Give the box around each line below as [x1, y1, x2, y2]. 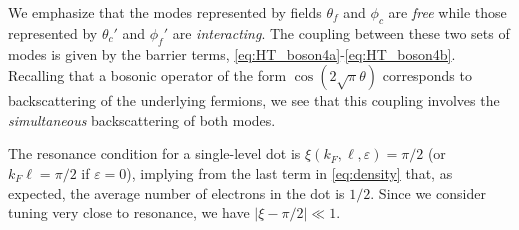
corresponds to [382, 65, 472, 86]
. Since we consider [370, 182, 486, 203]
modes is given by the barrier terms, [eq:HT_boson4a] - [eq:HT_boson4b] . [8, 43, 456, 64]
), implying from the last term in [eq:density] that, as [126, 162, 453, 183]
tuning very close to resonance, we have [8, 202, 250, 223]
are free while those [388, 2, 507, 22]
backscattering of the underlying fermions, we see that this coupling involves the [8, 90, 500, 111]
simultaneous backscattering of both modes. [8, 109, 276, 130]
